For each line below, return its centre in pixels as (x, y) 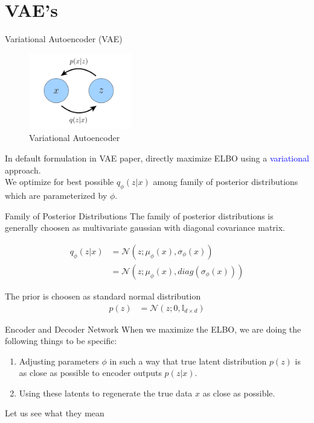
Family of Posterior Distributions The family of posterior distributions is (139, 215)
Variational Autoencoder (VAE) (64, 39)
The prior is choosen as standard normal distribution (103, 296)
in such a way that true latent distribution (188, 361)
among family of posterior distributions (226, 182)
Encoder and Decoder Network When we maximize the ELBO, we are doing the (153, 329)
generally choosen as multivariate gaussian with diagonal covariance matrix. (145, 227)
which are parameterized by (56, 196)
